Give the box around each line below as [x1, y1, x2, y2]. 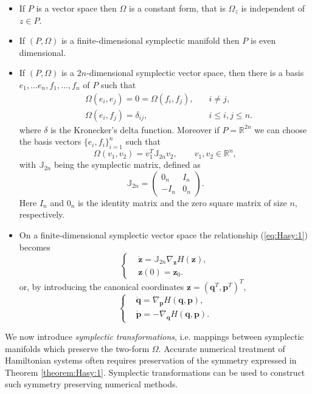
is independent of [241, 2, 305, 14]
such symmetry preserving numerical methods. [5, 378, 178, 390]
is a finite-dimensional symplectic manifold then [61, 34, 240, 47]
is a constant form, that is [128, 2, 226, 14]
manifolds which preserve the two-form [5, 342, 150, 354]
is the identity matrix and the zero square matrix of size [77, 196, 287, 209]
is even [250, 34, 276, 47]
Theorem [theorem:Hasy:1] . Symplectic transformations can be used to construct [5, 365, 305, 378]
